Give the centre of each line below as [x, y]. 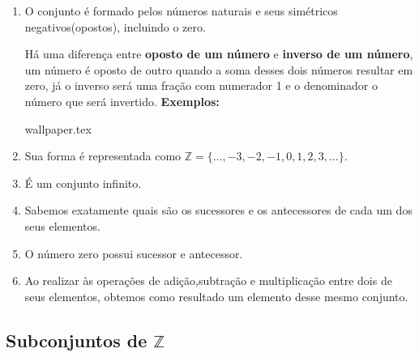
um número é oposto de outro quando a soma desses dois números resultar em [219, 69]
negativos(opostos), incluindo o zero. [115, 26]
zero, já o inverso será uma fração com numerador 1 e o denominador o [201, 85]
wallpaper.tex [58, 128]
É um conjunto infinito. [83, 183]
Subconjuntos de [77, 340]
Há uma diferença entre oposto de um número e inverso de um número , [219, 54]
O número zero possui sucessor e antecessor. [134, 253]
